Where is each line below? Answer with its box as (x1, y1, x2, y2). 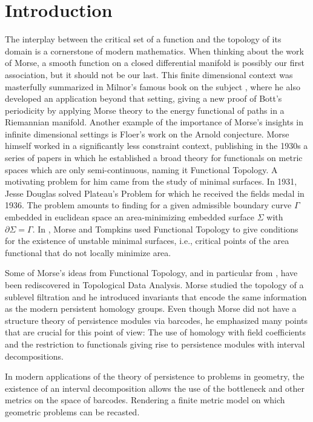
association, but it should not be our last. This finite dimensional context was (5, 68, 293, 81)
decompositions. (5, 349, 64, 362)
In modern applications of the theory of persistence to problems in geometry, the (5, 370, 305, 383)
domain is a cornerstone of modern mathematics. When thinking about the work (5, 44, 304, 57)
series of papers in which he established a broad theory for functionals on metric (5, 151, 303, 164)
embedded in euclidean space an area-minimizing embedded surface (5, 211, 255, 223)
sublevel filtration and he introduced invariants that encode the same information (5, 290, 307, 303)
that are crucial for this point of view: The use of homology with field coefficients (5, 326, 306, 338)
